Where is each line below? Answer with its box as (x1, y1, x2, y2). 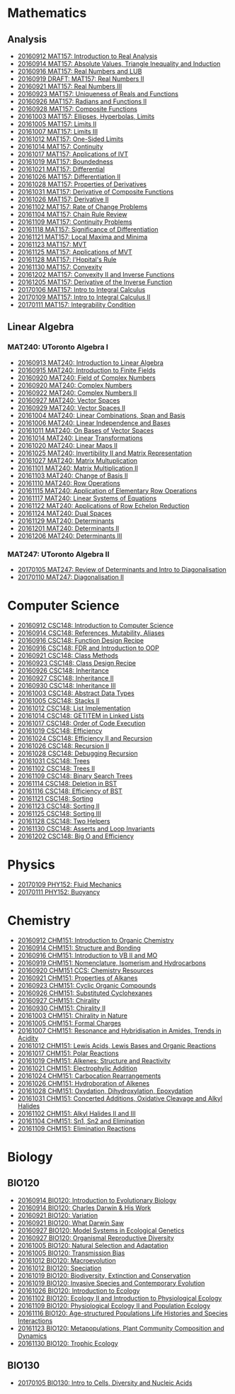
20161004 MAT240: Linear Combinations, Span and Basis (17, 411, 185, 420)
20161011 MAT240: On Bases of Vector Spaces (17, 426, 154, 434)
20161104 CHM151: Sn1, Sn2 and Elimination (17, 1116, 145, 1125)
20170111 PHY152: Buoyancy (17, 887, 101, 896)
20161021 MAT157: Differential (17, 165, 105, 173)
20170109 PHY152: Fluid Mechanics (17, 880, 122, 889)
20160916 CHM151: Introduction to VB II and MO (17, 951, 158, 960)
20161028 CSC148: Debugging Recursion (17, 749, 138, 758)
